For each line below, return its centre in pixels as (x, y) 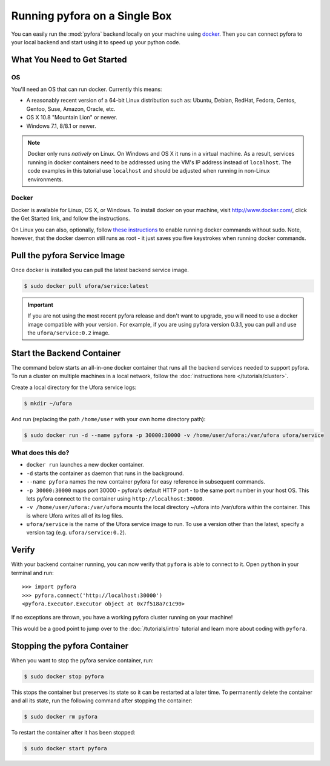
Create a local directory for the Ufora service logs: (74, 387)
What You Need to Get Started (69, 60)
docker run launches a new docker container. (85, 465)
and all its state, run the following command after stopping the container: (102, 701)
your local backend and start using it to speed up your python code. (96, 42)
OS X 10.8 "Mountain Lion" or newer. (72, 118)
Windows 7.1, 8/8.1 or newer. (61, 126)
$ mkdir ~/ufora (48, 403)
